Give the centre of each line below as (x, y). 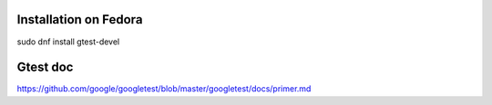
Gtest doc (45, 67)
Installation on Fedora (80, 19)
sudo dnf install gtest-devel (68, 42)
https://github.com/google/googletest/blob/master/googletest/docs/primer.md (164, 89)
